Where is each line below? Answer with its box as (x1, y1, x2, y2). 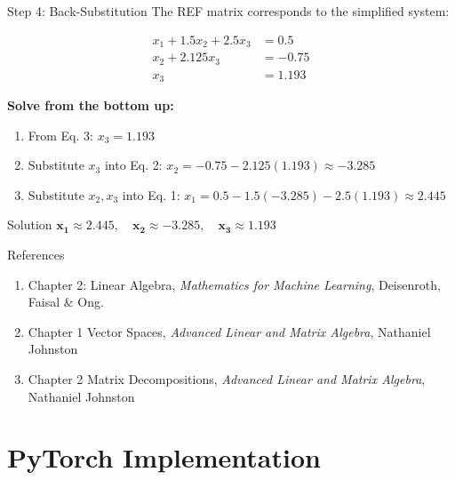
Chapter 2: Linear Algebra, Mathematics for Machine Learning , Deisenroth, (28, 275, 441, 293)
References (7, 245, 65, 264)
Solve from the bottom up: (7, 96, 174, 115)
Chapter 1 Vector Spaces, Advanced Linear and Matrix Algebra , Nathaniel (28, 322, 431, 340)
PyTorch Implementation (7, 439, 321, 476)
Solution (7, 215, 52, 234)
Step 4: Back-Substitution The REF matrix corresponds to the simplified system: (7, 2, 450, 20)
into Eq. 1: (122, 185, 180, 204)
